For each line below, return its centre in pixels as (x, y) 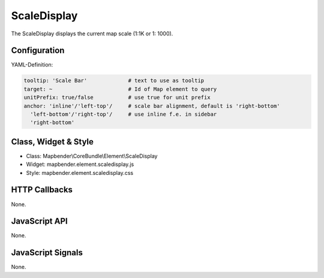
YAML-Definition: (32, 65)
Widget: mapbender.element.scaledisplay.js (80, 164)
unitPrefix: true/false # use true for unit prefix (117, 98)
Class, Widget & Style (52, 142)
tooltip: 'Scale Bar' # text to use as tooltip (114, 81)
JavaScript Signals (47, 253)
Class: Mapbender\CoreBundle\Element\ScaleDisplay (92, 156)
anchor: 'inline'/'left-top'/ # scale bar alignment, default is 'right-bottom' (152, 106)
